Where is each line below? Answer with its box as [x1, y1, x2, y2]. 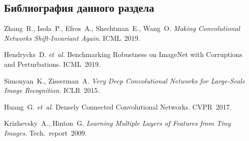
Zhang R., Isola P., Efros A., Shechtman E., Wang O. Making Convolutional [4, 23, 240, 33]
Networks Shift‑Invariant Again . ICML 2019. [4, 32, 140, 43]
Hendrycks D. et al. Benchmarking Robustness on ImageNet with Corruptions [4, 49, 243, 59]
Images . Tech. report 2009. [4, 127, 87, 138]
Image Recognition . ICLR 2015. [4, 85, 100, 95]
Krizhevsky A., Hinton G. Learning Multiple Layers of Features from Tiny [4, 118, 231, 128]
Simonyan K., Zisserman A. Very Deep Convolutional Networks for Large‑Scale [4, 75, 245, 85]
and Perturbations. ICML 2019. [4, 58, 101, 69]
